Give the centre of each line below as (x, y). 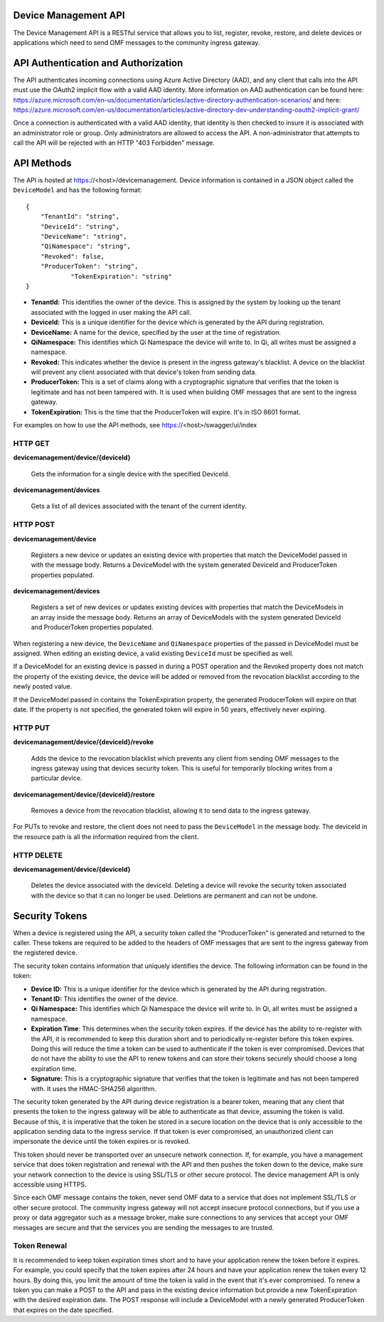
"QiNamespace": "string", (86, 246)
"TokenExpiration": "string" (121, 276)
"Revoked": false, (73, 256)
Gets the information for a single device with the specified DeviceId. (130, 474)
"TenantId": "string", (80, 217)
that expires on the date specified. (63, 1310)
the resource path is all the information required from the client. (106, 836)
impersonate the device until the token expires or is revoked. (102, 1141)
